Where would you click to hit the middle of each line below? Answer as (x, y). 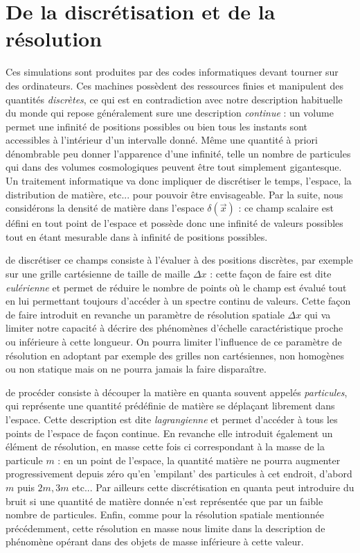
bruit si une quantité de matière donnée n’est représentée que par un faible (164, 501)
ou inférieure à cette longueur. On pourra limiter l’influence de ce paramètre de (174, 341)
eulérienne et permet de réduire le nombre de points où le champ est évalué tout (176, 287)
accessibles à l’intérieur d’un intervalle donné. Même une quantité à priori (162, 140)
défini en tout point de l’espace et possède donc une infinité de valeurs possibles (174, 223)
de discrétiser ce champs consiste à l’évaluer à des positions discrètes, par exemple (179, 260)
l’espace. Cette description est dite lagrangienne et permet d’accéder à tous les (172, 419)
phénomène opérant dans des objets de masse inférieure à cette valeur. (155, 542)
